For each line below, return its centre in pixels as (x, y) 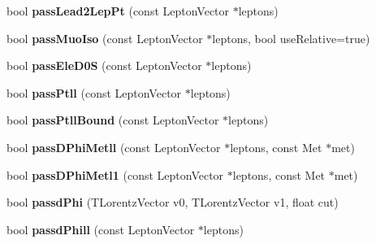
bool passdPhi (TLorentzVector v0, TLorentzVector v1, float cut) (173, 202)
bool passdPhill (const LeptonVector (101, 229)
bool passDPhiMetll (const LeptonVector (114, 147)
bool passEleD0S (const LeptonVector (104, 65)
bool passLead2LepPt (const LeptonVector (118, 11)
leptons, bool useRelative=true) (291, 38)
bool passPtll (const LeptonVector (94, 92)
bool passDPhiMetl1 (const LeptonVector (115, 174)
